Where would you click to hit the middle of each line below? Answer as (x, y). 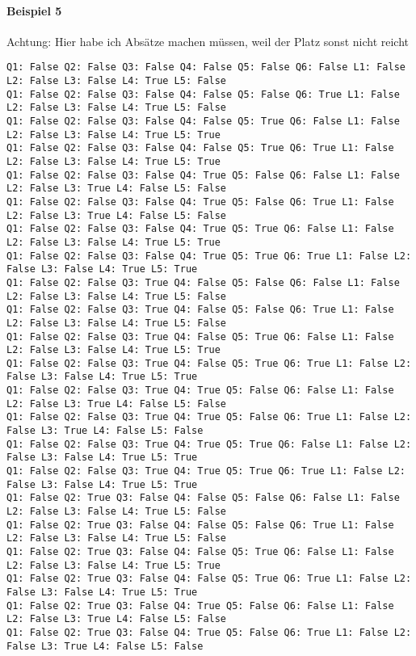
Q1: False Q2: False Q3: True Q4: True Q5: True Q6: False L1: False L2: (209, 444)
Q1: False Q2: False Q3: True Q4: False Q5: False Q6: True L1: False (200, 310)
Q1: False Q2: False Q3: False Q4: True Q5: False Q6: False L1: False (203, 175)
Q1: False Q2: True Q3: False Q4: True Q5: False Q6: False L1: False (200, 606)
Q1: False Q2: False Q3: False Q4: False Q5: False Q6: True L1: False (203, 94)
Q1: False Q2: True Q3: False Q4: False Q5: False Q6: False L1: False (203, 498)
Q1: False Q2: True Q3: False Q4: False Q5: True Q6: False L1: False (200, 552)
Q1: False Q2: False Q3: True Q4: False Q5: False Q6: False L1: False (203, 282)
